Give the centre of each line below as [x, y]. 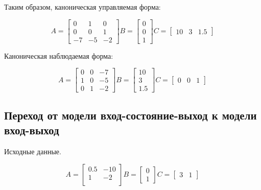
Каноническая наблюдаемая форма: [59, 55]
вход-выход [32, 130]
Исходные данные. [33, 151]
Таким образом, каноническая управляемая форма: [82, 7]
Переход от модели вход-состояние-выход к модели [130, 115]
